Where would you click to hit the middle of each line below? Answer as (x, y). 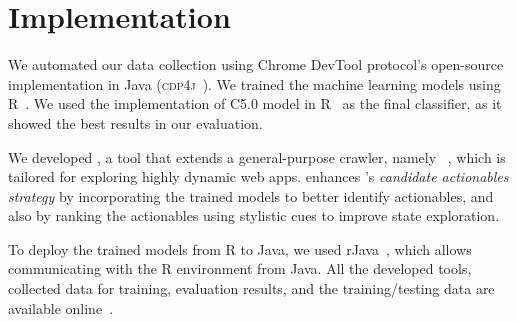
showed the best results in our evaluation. (135, 122)
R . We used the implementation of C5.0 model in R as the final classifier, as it (255, 103)
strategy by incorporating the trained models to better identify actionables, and (251, 195)
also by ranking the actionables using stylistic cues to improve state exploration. (254, 215)
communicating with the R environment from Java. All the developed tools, (240, 268)
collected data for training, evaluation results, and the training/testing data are (251, 288)
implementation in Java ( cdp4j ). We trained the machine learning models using (254, 83)
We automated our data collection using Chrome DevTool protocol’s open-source (256, 64)
